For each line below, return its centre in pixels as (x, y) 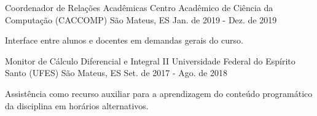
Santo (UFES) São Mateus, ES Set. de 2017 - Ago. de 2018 (116, 73)
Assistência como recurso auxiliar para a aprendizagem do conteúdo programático (159, 93)
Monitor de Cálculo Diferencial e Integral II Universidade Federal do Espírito (150, 60)
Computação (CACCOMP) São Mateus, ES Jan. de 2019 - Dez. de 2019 (141, 19)
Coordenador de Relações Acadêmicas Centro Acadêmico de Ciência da (139, 7)
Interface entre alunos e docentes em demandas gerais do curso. (124, 40)
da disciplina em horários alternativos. (77, 105)
